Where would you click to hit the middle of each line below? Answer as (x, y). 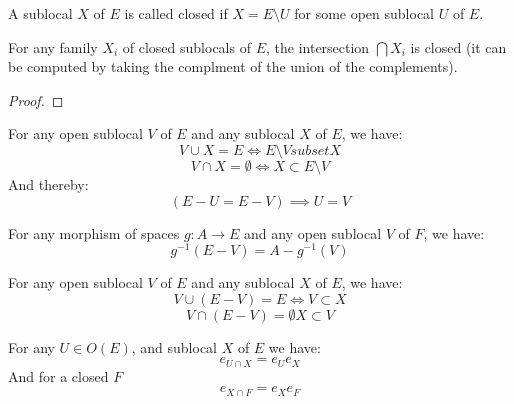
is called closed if (176, 13)
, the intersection (317, 46)
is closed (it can (458, 46)
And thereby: (48, 183)
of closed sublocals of (186, 46)
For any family (53, 46)
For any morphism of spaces (94, 232)
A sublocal (40, 13)
